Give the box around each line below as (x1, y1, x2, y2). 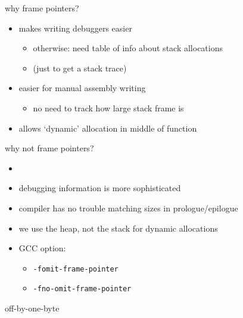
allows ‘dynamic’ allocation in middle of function (18, 121, 197, 134)
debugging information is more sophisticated (18, 182, 181, 194)
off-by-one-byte (5, 302, 60, 314)
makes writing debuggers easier (18, 21, 132, 34)
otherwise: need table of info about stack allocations (33, 42, 223, 54)
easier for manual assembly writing (18, 82, 146, 94)
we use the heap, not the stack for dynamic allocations (18, 222, 218, 234)
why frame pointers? (5, 2, 79, 14)
